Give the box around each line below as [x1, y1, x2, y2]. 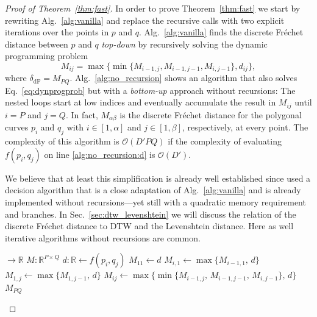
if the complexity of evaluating [168, 135, 282, 148]
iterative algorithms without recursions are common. [5, 231, 201, 244]
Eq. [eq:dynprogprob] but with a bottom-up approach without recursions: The [5, 84, 296, 96]
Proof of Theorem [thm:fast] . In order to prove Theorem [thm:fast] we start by [5, 2, 301, 14]
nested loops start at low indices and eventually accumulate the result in [5, 96, 276, 109]
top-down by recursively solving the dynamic [101, 37, 268, 50]
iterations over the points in [5, 26, 109, 38]
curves [5, 121, 29, 134]
